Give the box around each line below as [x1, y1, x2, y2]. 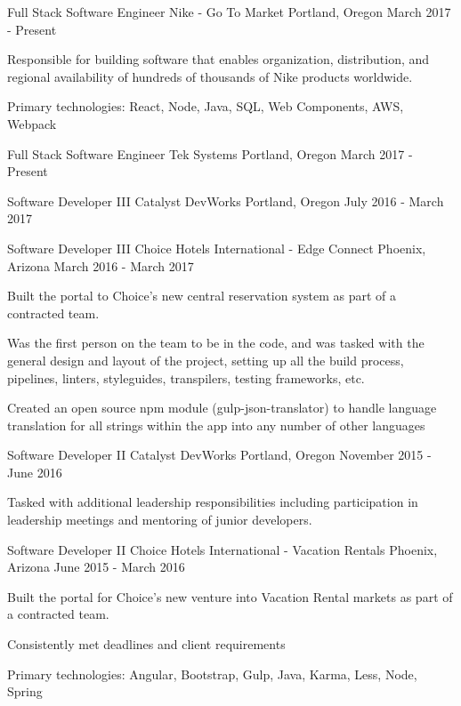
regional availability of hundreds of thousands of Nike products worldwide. [7, 67, 413, 85]
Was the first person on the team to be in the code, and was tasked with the [7, 333, 425, 352]
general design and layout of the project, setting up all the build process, [7, 350, 404, 369]
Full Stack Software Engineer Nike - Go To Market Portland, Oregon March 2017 [7, 3, 451, 20]
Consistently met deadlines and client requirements [7, 635, 286, 654]
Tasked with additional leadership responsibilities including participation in [7, 493, 418, 511]
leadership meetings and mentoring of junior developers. [7, 510, 312, 529]
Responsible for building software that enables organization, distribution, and [7, 50, 430, 68]
